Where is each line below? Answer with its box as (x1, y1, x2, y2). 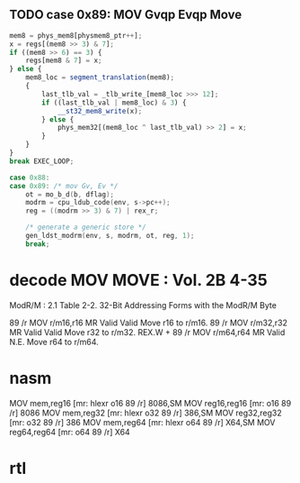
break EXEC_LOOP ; (9, 157, 75, 166)
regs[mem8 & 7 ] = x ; (25, 56, 102, 66)
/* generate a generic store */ (25, 223, 146, 232)
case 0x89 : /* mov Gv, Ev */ (9, 181, 119, 190)
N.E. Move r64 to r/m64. (9, 336, 99, 347)
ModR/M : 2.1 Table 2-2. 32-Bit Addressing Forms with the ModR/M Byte (9, 299, 277, 310)
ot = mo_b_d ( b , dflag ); (25, 189, 115, 199)
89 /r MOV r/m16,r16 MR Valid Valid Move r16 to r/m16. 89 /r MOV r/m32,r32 (9, 317, 287, 328)
